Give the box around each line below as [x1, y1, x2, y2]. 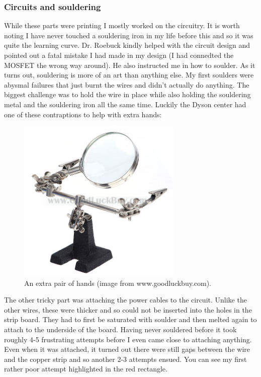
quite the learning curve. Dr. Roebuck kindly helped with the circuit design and [4, 40, 250, 50]
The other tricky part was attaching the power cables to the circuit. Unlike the [4, 294, 247, 305]
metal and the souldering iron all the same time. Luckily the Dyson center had [4, 99, 246, 109]
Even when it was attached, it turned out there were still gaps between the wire [4, 344, 250, 354]
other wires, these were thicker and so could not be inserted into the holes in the [4, 304, 252, 315]
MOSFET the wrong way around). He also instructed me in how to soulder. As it [4, 59, 255, 70]
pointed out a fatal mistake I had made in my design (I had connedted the [4, 50, 234, 60]
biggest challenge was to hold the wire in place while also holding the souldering [4, 89, 251, 100]
